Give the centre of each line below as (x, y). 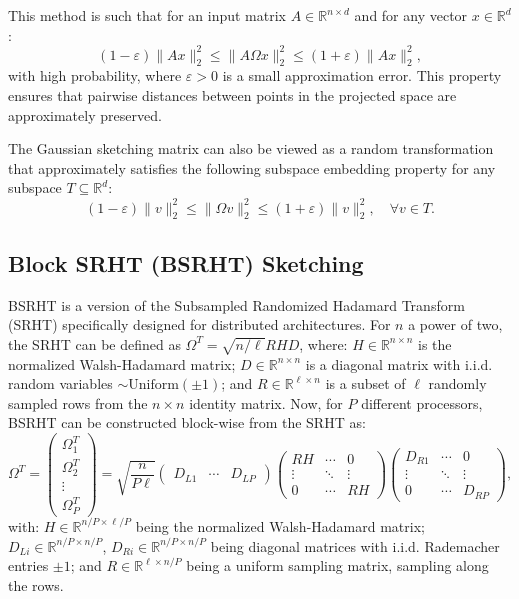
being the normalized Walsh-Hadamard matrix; (280, 525)
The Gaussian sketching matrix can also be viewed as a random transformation (251, 148)
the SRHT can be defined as (94, 343)
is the (435, 343)
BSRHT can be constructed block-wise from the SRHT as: (187, 422)
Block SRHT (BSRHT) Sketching (186, 262)
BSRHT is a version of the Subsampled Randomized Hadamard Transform (236, 304)
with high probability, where (95, 75)
